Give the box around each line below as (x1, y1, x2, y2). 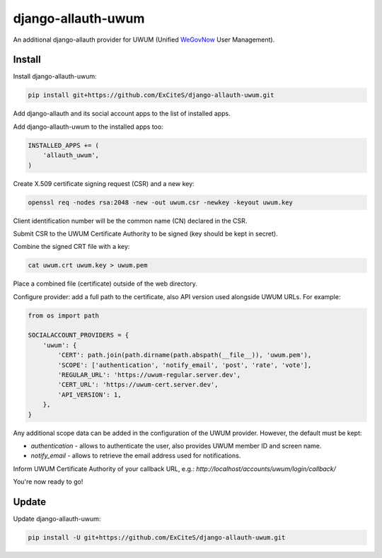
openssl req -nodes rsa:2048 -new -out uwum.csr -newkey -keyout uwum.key (28, 198, 294, 207)
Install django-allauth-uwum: (13, 72, 97, 81)
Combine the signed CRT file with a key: (13, 243, 130, 251)
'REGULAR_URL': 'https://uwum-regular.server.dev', (57, 371, 241, 378)
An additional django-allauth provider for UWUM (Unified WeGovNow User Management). (13, 35, 275, 44)
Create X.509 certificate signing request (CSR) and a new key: (13, 179, 195, 187)
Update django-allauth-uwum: (13, 515, 101, 523)
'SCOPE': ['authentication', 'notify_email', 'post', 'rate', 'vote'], (57, 361, 312, 369)
